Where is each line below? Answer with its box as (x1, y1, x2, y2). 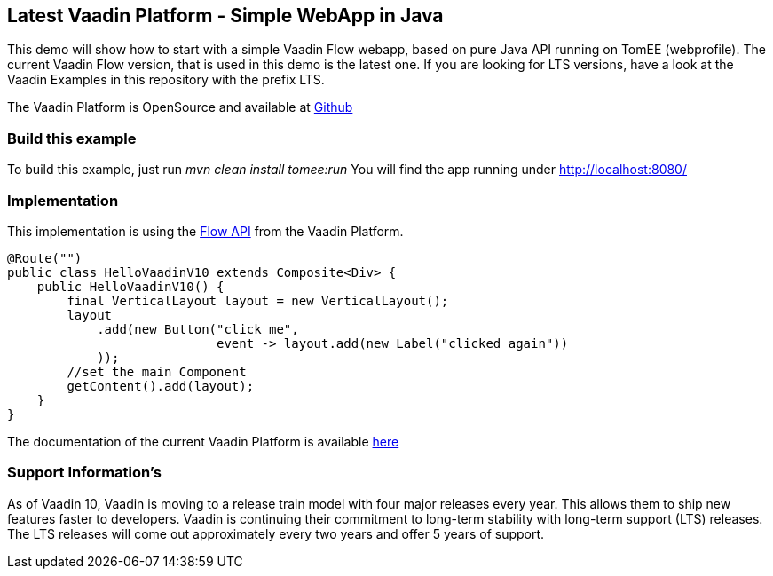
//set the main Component (67, 364, 247, 379)
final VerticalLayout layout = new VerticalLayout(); (67, 293, 449, 308)
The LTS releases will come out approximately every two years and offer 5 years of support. (7, 525, 545, 541)
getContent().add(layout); (67, 378, 255, 393)
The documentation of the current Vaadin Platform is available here (7, 433, 399, 449)
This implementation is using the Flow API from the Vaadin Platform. (7, 223, 404, 239)
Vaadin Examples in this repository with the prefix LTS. (7, 72, 325, 88)
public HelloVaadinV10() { (36, 279, 225, 294)
